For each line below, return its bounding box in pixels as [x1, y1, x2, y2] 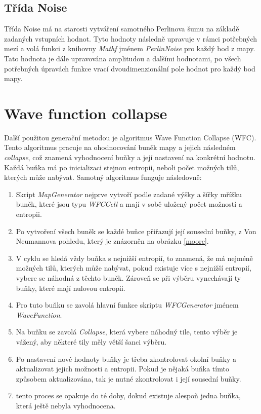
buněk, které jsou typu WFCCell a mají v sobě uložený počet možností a [16, 199, 242, 209]
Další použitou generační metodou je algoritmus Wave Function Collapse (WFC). [4, 132, 256, 142]
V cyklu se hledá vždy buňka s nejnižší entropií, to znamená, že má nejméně [16, 252, 253, 263]
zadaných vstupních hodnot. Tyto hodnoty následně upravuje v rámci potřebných [4, 33, 257, 44]
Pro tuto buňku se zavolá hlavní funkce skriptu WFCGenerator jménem [16, 299, 239, 310]
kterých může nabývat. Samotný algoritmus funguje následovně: [4, 172, 202, 182]
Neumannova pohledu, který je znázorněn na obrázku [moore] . [16, 236, 209, 246]
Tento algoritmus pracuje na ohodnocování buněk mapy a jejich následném [4, 142, 236, 153]
